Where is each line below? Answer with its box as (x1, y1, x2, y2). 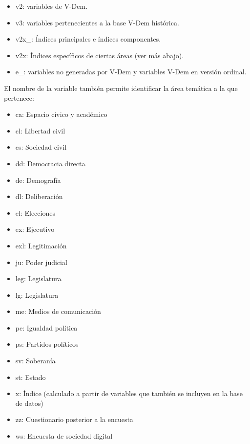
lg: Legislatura (15, 289, 59, 300)
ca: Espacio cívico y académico (15, 109, 107, 119)
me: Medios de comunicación (15, 306, 101, 316)
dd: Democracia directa (15, 158, 85, 168)
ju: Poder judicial (15, 257, 67, 267)
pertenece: (4, 92, 34, 103)
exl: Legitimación (15, 240, 67, 250)
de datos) (15, 398, 43, 408)
